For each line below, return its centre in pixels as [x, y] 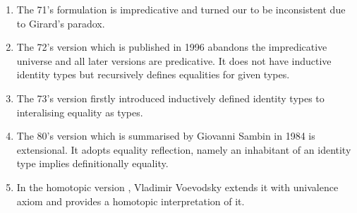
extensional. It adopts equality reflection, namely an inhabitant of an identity [184, 149]
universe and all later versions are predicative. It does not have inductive [174, 60]
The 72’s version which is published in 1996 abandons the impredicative [172, 47]
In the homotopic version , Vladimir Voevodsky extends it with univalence [177, 187]
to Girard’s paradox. [61, 23]
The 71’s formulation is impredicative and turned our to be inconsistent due [181, 9]
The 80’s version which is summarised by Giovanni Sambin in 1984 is [166, 136]
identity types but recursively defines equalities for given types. [153, 74]
